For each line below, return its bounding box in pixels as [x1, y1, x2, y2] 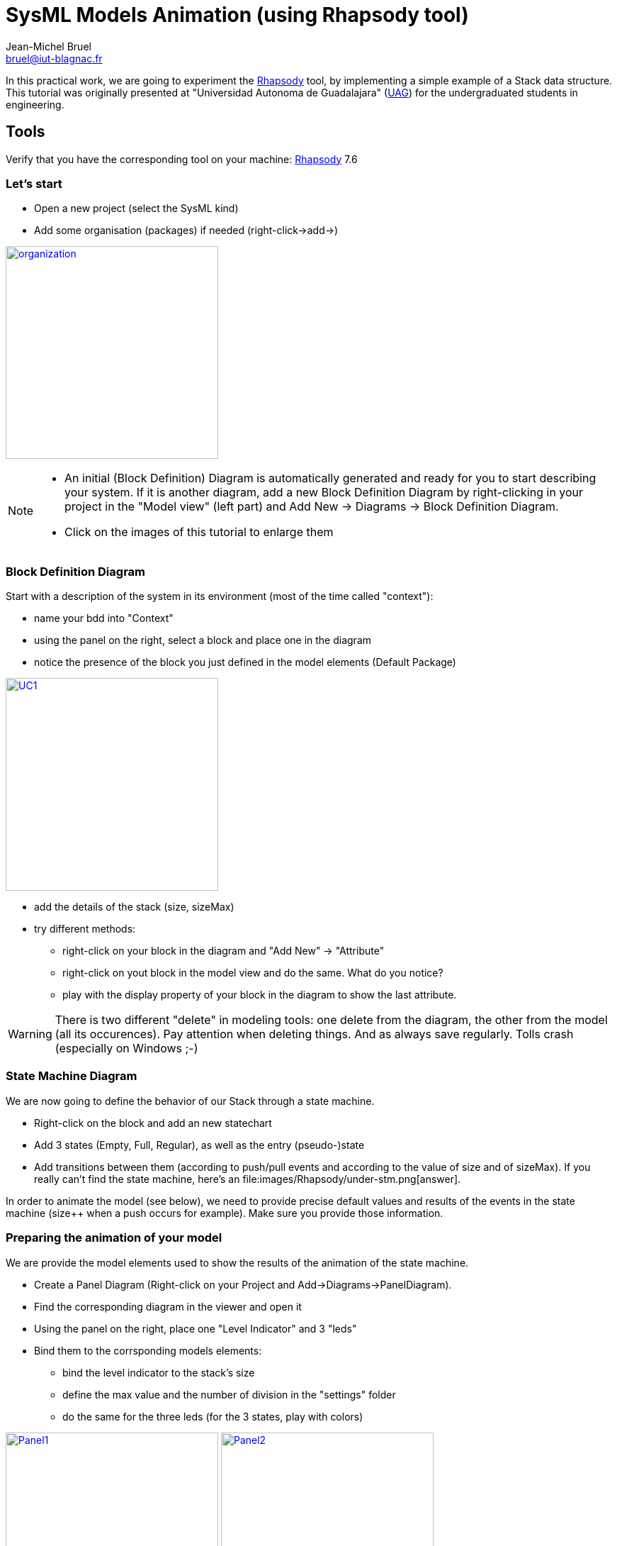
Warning [8, 1027, 52, 1042]
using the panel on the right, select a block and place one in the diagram [34, 634, 372, 647]
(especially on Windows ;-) [55, 1041, 198, 1056]
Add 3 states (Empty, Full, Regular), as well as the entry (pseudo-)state [34, 1138, 365, 1151]
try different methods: [34, 923, 136, 935]
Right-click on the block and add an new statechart [34, 1116, 272, 1129]
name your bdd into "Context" [34, 612, 174, 625]
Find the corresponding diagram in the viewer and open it [34, 1300, 302, 1313]
